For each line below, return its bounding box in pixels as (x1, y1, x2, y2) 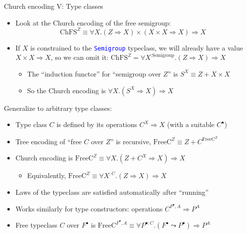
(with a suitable (167, 119, 215, 130)
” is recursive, (110, 136, 151, 146)
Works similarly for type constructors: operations (15, 203, 163, 213)
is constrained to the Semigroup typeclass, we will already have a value (30, 42, 243, 52)
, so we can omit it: (50, 52, 109, 62)
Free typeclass (15, 220, 58, 230)
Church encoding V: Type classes (4, 1, 103, 11)
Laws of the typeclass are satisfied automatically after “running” (15, 186, 209, 197)
